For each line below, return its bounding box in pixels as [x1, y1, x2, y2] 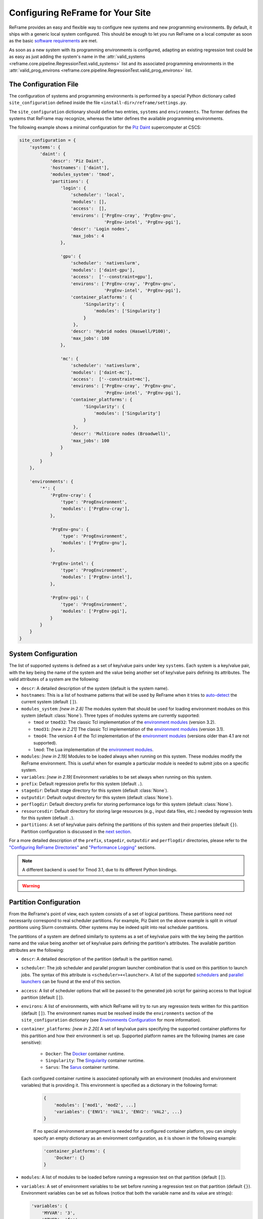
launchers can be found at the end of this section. [21, 979, 121, 984]
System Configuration [9, 650, 78, 658]
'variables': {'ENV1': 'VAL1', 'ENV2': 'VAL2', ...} [54, 1109, 183, 1114]
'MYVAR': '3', [41, 1210, 75, 1216]
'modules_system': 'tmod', [50, 172, 114, 177]
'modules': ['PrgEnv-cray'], [60, 506, 130, 511]
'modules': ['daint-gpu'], [71, 267, 135, 273]
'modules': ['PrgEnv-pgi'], [60, 609, 128, 614]
